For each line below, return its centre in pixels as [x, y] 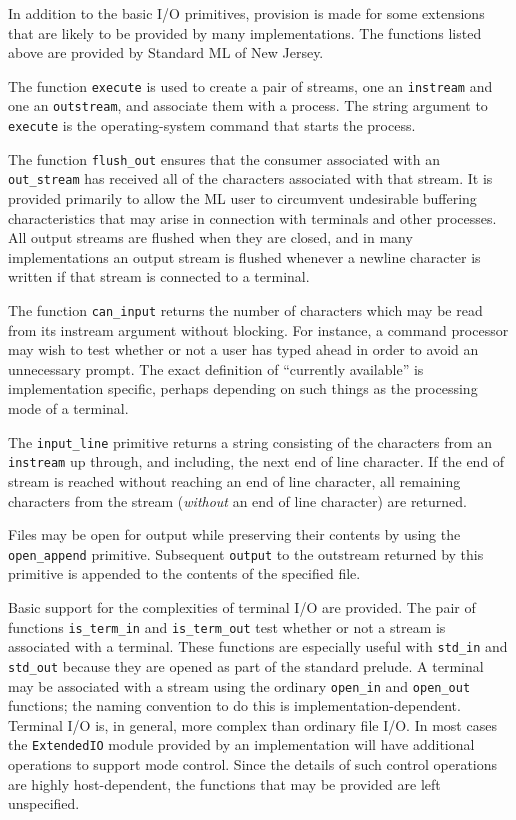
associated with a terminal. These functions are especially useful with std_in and [258, 646]
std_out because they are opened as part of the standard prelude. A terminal [246, 665]
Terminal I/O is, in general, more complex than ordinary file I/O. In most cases [252, 724]
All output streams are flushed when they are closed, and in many [210, 237]
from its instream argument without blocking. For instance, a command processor [258, 329]
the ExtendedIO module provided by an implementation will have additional [241, 744]
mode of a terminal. [68, 408]
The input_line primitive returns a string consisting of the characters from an [250, 441]
